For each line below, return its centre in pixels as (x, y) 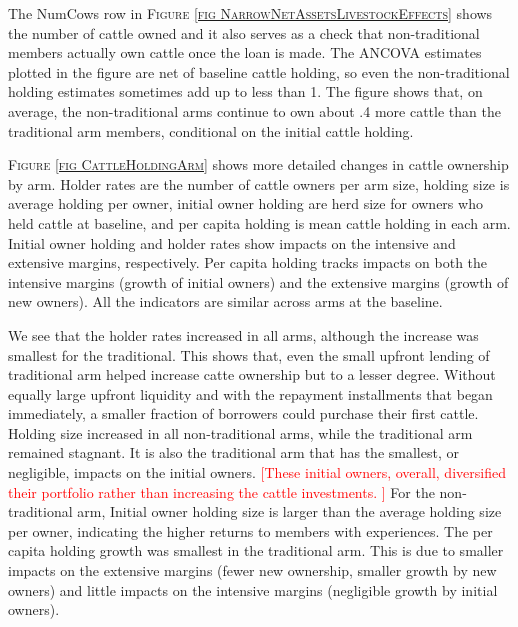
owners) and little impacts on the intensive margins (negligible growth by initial (253, 589)
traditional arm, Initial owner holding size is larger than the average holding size (255, 511)
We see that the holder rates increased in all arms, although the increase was (243, 334)
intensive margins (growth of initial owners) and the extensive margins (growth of (258, 281)
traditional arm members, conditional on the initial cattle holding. (211, 130)
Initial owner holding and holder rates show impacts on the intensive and (232, 242)
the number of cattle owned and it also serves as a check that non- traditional (244, 32)
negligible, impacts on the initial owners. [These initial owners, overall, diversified (257, 472)
